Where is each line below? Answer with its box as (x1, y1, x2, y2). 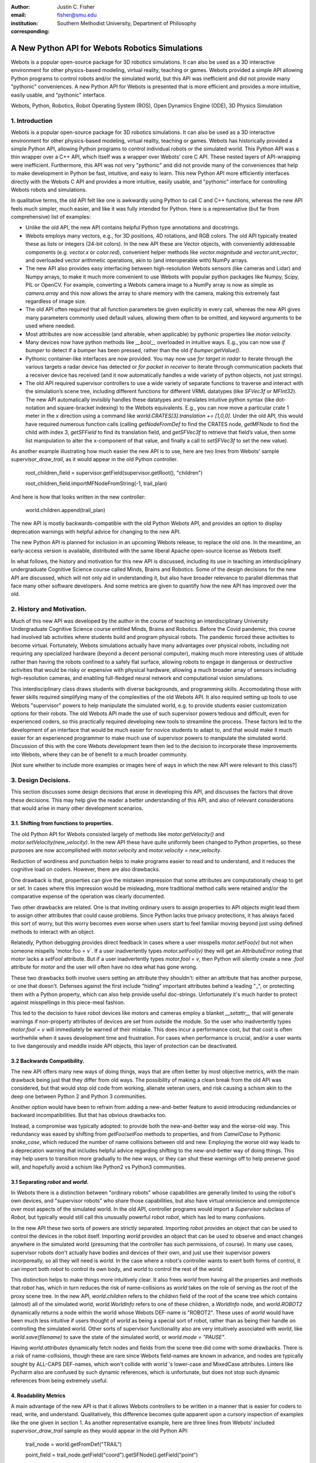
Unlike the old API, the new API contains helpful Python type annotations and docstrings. (25, 224, 240, 231)
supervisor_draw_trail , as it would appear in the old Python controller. (11, 456, 178, 463)
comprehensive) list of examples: (11, 214, 91, 221)
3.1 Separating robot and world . (11, 1178, 89, 1185)
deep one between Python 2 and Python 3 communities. (11, 1093, 147, 1100)
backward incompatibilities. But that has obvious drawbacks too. (11, 1112, 167, 1119)
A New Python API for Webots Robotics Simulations (11, 43, 203, 53)
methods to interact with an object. (11, 928, 95, 935)
